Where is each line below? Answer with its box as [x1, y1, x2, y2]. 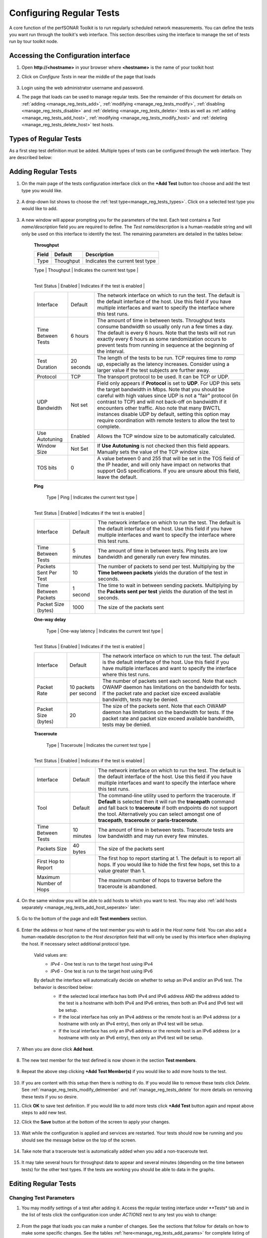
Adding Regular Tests [9, 167, 77, 176]
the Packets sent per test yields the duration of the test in [97, 588, 233, 595]
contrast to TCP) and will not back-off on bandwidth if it [97, 399, 227, 406]
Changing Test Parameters [9, 1194, 75, 1201]
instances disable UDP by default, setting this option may [97, 411, 230, 418]
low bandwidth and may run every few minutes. [98, 832, 209, 839]
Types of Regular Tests [9, 134, 82, 143]
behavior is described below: [34, 984, 93, 990]
